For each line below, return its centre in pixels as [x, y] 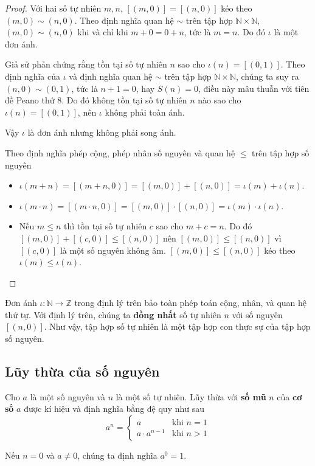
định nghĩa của [33, 76]
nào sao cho [220, 100]
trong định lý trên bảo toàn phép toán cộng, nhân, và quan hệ [191, 303]
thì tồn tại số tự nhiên [105, 226]
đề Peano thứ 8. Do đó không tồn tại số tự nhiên [96, 100]
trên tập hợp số [281, 152]
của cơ [289, 396]
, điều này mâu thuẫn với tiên [254, 88]
